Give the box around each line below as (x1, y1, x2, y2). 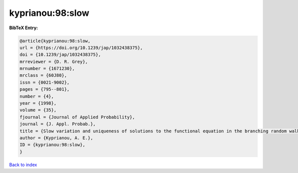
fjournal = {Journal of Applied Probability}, (19, 114, 135, 120)
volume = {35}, (19, 107, 57, 113)
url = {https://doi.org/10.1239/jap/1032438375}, (19, 45, 143, 51)
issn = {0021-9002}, (19, 79, 70, 85)
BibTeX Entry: (9, 25, 38, 31)
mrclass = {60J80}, (19, 72, 67, 78)
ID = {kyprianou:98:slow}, (19, 142, 85, 148)
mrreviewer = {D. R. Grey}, (19, 58, 88, 64)
